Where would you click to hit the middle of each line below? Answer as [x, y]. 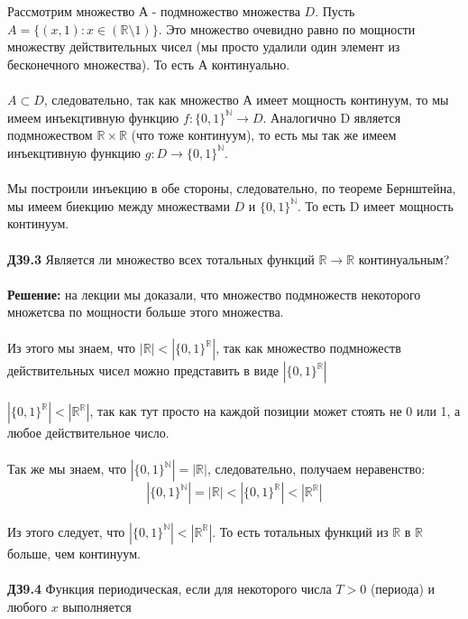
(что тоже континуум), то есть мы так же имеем [264, 135]
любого [27, 606]
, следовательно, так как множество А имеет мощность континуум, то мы [246, 100]
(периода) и [403, 589]
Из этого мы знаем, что [72, 348]
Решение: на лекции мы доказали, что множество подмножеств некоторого [214, 294]
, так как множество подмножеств [308, 348]
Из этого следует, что [66, 531]
